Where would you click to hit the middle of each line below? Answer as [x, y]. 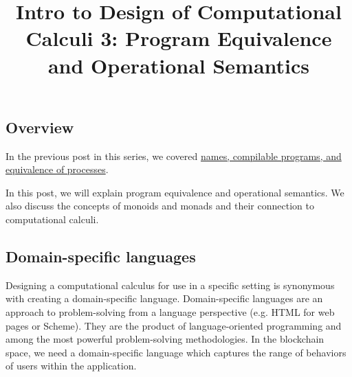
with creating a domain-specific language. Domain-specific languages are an [164, 298]
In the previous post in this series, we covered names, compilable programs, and [174, 156]
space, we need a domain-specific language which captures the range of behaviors [176, 352]
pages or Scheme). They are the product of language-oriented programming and [174, 325]
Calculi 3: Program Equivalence [179, 38]
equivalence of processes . [57, 169]
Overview [40, 127]
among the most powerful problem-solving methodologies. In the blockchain [165, 339]
